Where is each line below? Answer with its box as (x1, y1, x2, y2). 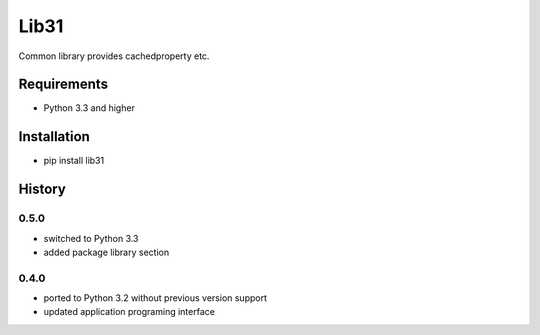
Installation (18, 128, 90, 145)
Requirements (18, 76, 109, 93)
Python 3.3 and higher (43, 102, 135, 114)
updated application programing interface (43, 306, 215, 318)
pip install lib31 (43, 155, 105, 167)
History (18, 181, 67, 198)
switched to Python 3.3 (43, 232, 139, 244)
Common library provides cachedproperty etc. (18, 50, 210, 62)
